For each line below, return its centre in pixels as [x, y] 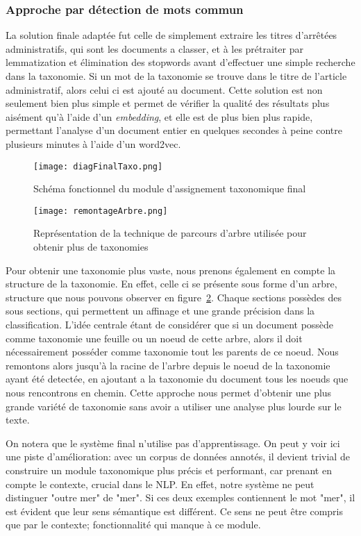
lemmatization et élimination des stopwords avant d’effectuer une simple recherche [180, 62]
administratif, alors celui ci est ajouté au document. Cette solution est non [164, 89]
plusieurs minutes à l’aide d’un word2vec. [93, 143]
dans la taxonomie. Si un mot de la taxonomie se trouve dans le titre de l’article [176, 76]
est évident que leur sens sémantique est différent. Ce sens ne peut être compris [175, 511]
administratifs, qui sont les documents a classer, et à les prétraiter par [154, 48]
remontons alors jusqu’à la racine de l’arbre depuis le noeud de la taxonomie [168, 365]
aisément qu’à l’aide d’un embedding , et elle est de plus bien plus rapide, [159, 116]
